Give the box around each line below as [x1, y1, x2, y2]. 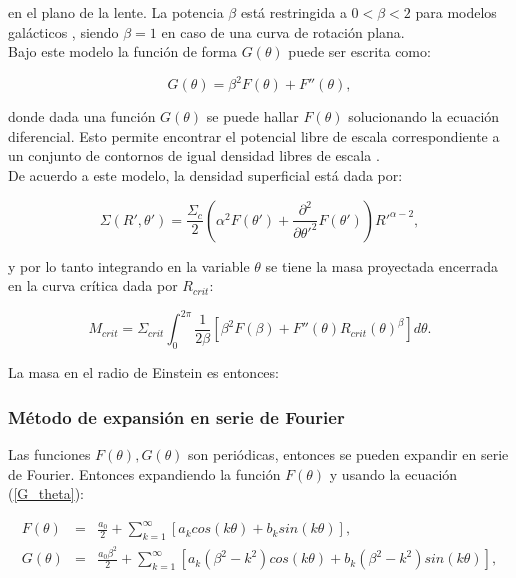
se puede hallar [206, 106, 299, 127]
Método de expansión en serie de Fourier [8, 404, 345, 429]
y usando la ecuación [329, 463, 458, 484]
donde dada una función [8, 106, 156, 127]
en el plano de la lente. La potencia [8, 2, 224, 22]
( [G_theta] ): [8, 483, 84, 504]
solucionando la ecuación [348, 106, 500, 127]
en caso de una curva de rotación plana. [161, 21, 405, 42]
